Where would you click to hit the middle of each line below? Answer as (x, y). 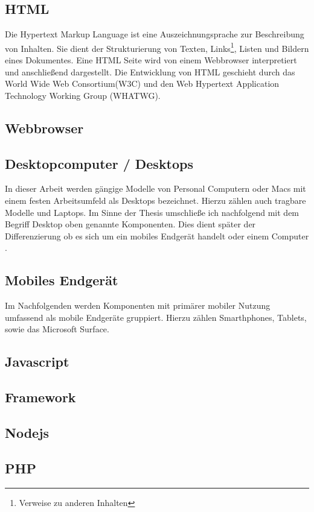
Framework (40, 397)
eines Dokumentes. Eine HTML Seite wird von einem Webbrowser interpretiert (151, 60)
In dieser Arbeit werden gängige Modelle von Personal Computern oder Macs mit (155, 188)
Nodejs (27, 432)
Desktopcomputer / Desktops (99, 163)
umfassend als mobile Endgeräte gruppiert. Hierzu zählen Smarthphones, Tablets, (156, 317)
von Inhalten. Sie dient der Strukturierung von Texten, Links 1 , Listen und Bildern (157, 47)
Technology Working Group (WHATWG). (83, 95)
